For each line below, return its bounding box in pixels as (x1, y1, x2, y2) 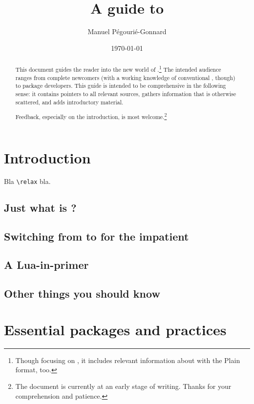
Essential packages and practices (4, 319, 227, 339)
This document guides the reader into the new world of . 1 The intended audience (15, 64, 221, 74)
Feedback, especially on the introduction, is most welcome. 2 (15, 111, 167, 121)
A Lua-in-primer (4, 257, 89, 272)
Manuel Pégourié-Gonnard (87, 26, 167, 37)
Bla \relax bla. (4, 176, 51, 186)
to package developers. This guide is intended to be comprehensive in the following (15, 81, 226, 90)
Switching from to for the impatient (4, 228, 189, 243)
